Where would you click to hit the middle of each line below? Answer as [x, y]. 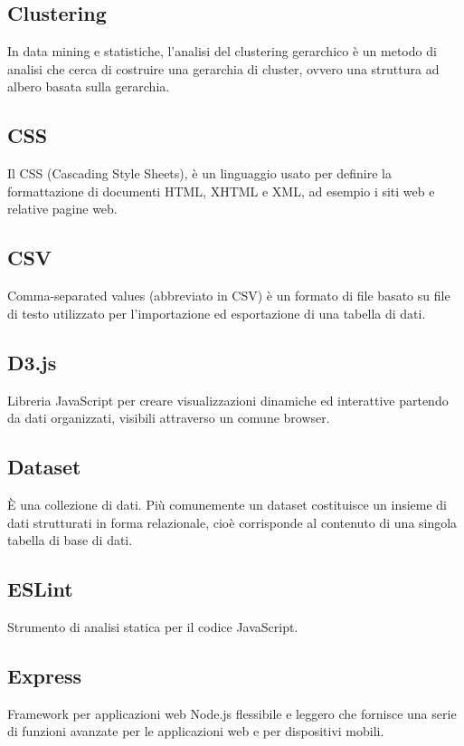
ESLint [40, 589]
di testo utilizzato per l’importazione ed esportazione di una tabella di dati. [217, 313]
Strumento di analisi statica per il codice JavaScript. [153, 626]
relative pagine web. [62, 209]
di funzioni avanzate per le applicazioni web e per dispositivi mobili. [196, 731]
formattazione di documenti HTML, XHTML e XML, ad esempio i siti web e [221, 191]
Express [45, 675]
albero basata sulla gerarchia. [89, 86]
